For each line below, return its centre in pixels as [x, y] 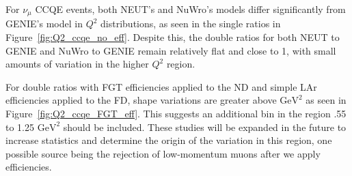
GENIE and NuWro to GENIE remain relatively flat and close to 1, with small [171, 50]
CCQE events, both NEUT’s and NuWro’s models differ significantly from [190, 9]
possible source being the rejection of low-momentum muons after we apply [163, 153]
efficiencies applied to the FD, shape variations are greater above [141, 100]
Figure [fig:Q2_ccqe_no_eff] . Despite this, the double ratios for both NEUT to [173, 37]
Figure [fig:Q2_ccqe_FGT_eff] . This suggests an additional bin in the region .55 [176, 114]
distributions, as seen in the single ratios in [191, 24]
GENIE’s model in [44, 24]
